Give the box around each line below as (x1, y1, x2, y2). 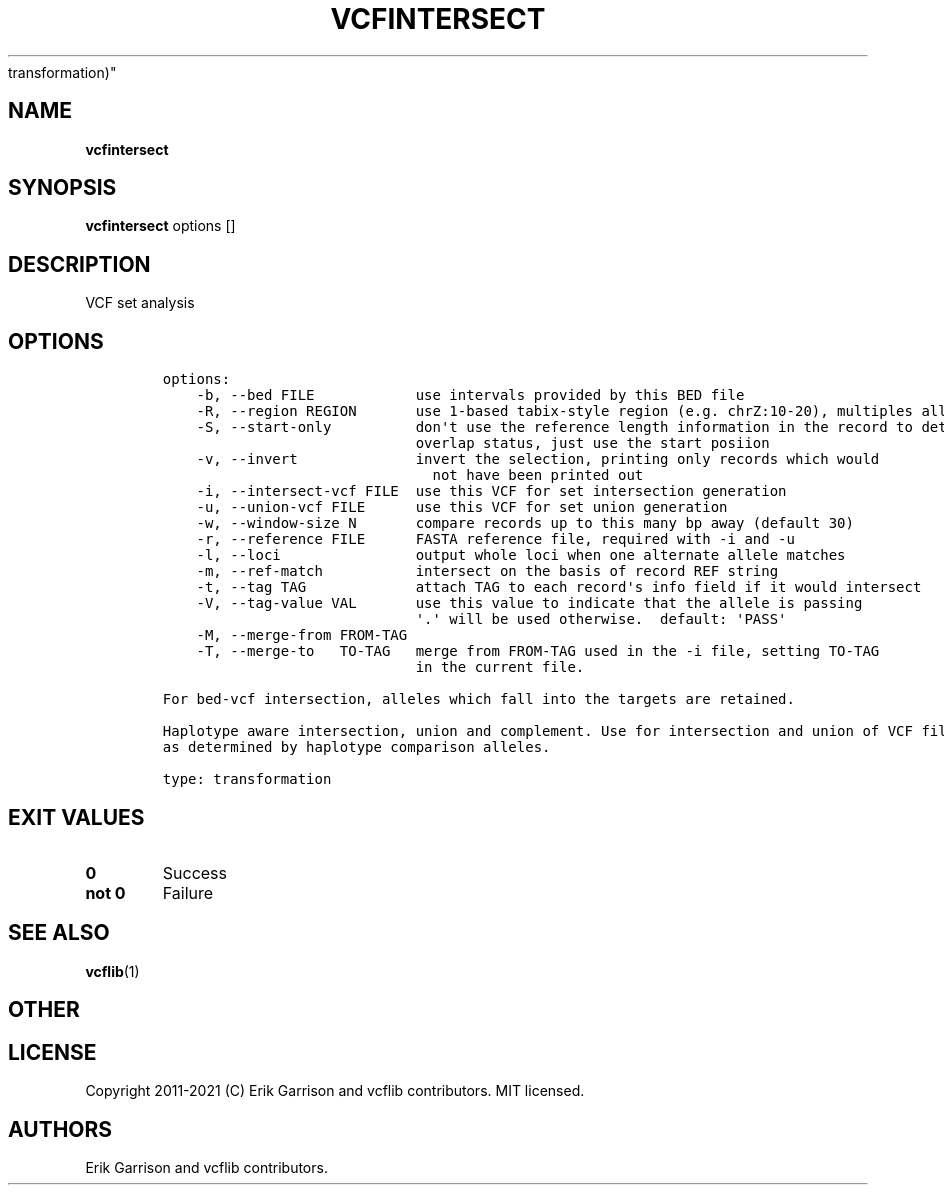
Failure (162, 882, 214, 903)
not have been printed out (432, 467, 644, 484)
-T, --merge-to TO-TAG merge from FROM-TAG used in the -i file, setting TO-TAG (196, 643, 880, 660)
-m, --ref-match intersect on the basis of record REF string (196, 563, 779, 580)
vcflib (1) (85, 962, 140, 980)
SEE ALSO (8, 920, 110, 946)
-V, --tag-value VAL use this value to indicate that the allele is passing (196, 595, 863, 612)
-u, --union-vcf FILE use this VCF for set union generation (196, 499, 728, 516)
